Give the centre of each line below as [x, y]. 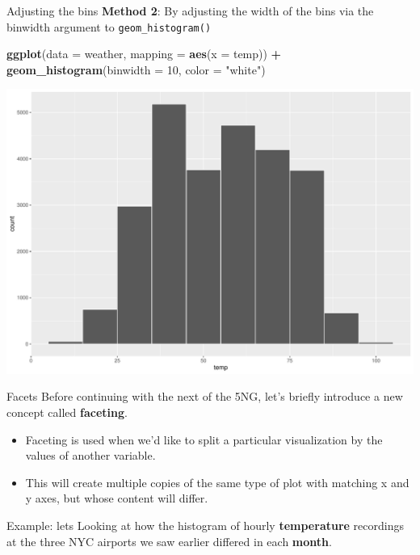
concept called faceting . [67, 412]
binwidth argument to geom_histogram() [109, 26]
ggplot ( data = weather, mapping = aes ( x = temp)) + [144, 54]
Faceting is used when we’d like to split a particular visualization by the [204, 439]
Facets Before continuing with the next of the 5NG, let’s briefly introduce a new [205, 396]
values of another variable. [90, 455]
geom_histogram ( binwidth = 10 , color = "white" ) [136, 69]
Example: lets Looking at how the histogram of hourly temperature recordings [205, 525]
